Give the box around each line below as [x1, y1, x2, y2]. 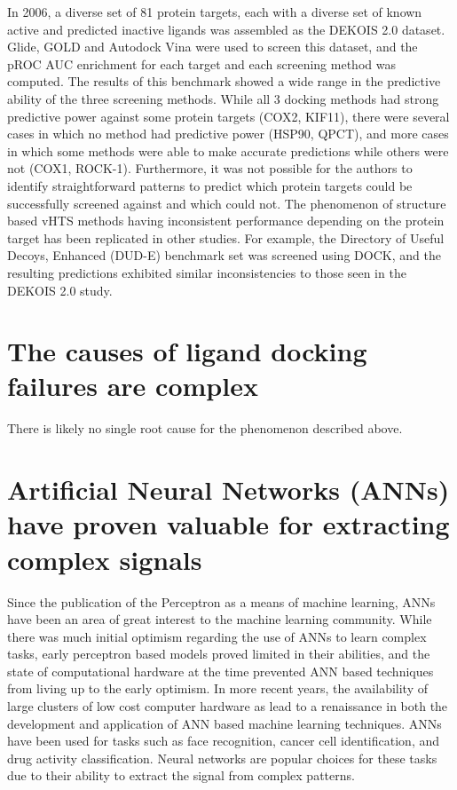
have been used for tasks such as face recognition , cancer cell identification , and [7, 731, 439, 750]
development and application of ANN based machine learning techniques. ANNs [7, 714, 442, 732]
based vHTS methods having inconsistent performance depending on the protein [7, 211, 445, 230]
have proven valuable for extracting [7, 506, 450, 542]
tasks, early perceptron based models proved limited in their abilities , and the [7, 644, 430, 663]
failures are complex [7, 367, 258, 404]
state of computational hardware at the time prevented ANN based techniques [7, 661, 434, 680]
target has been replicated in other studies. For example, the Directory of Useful [7, 228, 445, 247]
